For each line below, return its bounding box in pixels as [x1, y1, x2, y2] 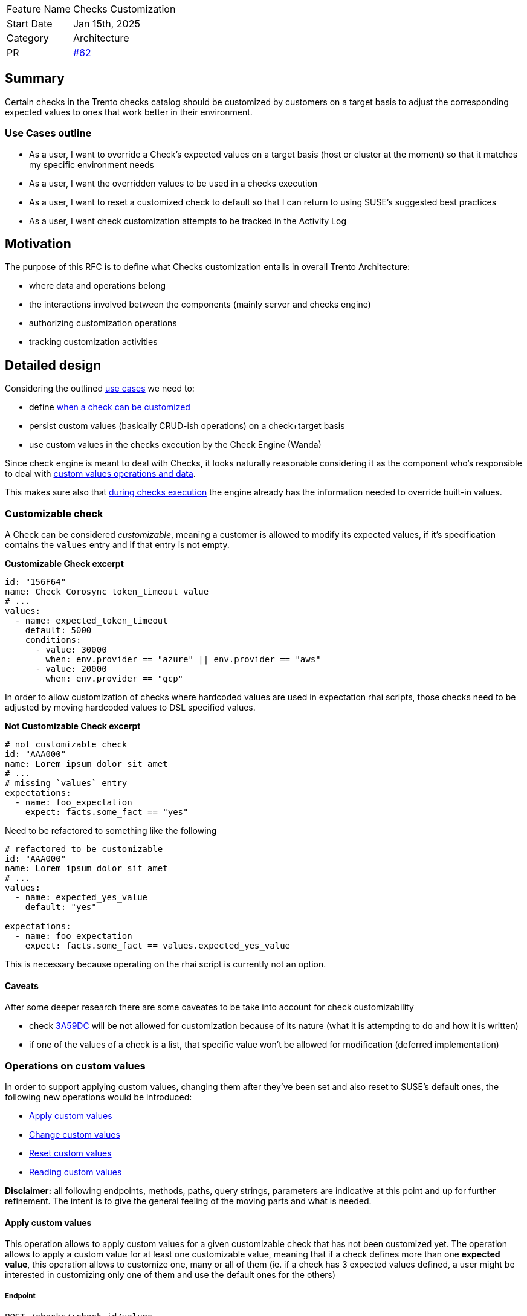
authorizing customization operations [29, 318, 177, 329]
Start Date [7, 18, 53, 30]
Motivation [5, 236, 71, 252]
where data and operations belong [29, 280, 166, 291]
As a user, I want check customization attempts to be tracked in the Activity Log [29, 215, 347, 226]
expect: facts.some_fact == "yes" [25, 807, 189, 818]
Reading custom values [29, 1167, 122, 1177]
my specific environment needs [29, 159, 154, 170]
